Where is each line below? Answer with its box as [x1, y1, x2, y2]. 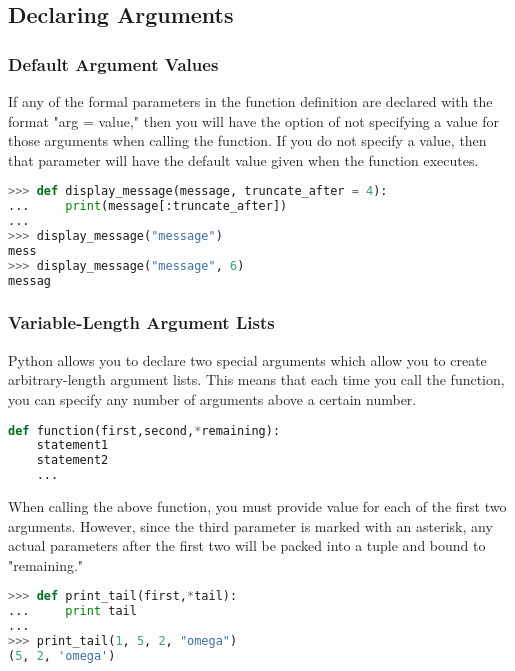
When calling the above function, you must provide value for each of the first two [8, 496, 507, 516]
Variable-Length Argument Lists [8, 310, 275, 335]
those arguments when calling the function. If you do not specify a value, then [8, 130, 487, 151]
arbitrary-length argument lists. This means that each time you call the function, [8, 369, 505, 390]
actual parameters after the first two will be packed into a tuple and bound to [8, 535, 486, 556]
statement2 [36, 453, 109, 468]
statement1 [36, 438, 109, 453]
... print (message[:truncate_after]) [8, 199, 288, 214]
